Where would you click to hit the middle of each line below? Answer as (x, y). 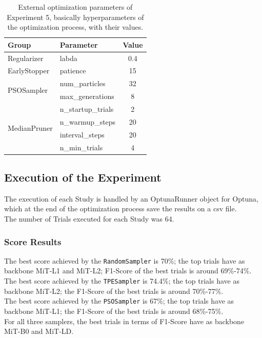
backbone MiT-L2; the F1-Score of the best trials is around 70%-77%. (114, 291)
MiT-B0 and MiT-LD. (39, 331)
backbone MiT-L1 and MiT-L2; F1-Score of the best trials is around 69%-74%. (128, 271)
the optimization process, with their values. (75, 27)
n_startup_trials (87, 109)
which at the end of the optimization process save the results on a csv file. (120, 208)
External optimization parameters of (75, 7)
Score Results (33, 241)
